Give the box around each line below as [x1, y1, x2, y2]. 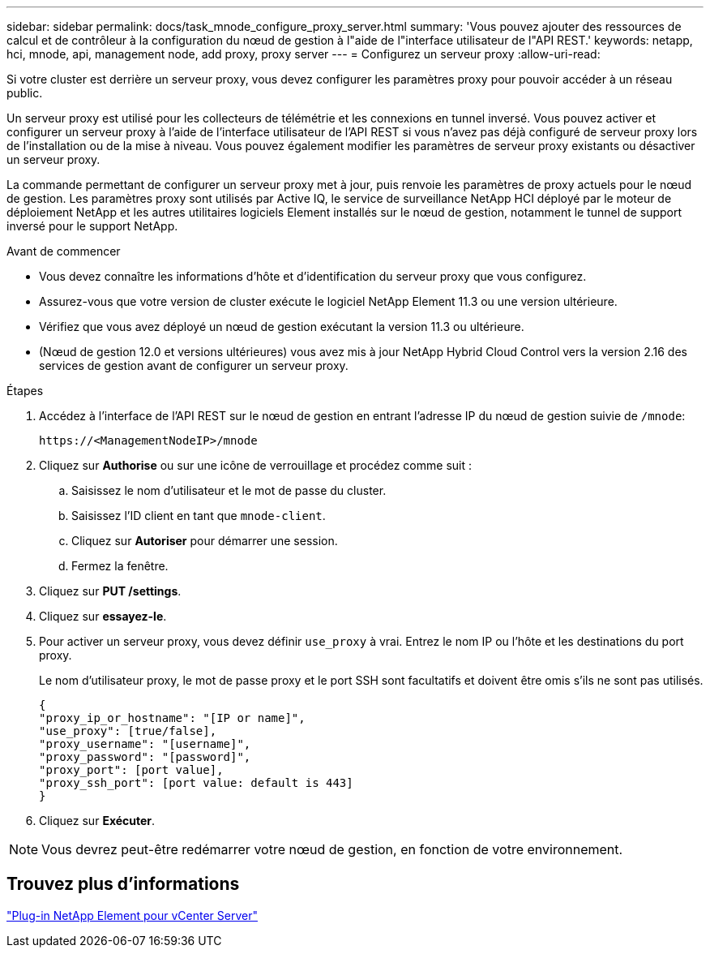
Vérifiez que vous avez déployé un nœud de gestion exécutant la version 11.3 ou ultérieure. [39, 320, 524, 333]
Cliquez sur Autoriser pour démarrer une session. [71, 534, 338, 548]
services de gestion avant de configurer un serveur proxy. [39, 359, 349, 372]
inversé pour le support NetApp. [6, 219, 178, 233]
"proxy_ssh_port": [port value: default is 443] [39, 776, 353, 789]
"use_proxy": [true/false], [39, 724, 217, 737]
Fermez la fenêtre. [71, 559, 169, 573]
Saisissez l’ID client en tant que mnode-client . [71, 509, 326, 522]
